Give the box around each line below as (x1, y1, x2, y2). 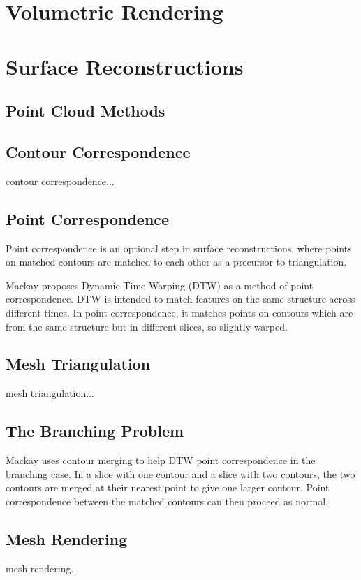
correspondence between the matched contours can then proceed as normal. (6, 493, 328, 508)
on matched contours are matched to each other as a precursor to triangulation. (6, 254, 347, 269)
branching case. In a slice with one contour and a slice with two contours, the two (6, 466, 355, 481)
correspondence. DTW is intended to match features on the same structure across (6, 291, 355, 306)
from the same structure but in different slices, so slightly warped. (6, 319, 288, 333)
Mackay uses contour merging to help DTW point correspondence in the (6, 453, 316, 467)
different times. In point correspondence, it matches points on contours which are (6, 305, 353, 319)
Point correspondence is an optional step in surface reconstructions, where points (6, 240, 352, 255)
